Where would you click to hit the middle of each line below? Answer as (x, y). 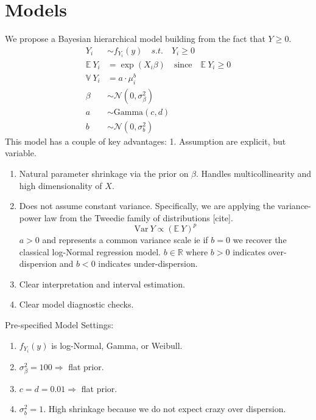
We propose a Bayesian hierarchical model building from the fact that (135, 39)
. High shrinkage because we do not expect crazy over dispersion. (165, 409)
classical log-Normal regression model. (90, 251)
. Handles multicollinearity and (254, 174)
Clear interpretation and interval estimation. (102, 284)
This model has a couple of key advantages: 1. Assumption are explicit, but (146, 141)
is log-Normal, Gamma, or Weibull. (117, 345)
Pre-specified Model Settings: (59, 324)
